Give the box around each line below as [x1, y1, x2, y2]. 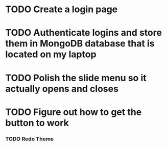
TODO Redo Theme [5, 135, 54, 142]
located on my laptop [5, 48, 97, 60]
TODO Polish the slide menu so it [5, 72, 147, 84]
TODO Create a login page [5, 4, 118, 15]
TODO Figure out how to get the [5, 106, 142, 118]
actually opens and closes [5, 83, 119, 94]
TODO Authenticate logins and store [5, 27, 162, 39]
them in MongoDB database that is [5, 38, 155, 50]
